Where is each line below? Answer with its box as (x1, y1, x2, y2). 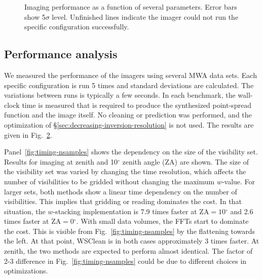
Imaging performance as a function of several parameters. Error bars (24, 2, 237, 12)
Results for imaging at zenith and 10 (4, 156, 118, 167)
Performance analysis (4, 46, 118, 62)
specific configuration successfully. (24, 21, 129, 32)
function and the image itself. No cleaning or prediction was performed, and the (4, 109, 252, 120)
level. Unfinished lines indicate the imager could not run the (52, 11, 239, 22)
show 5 (24, 11, 46, 22)
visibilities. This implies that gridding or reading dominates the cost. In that (4, 196, 242, 207)
